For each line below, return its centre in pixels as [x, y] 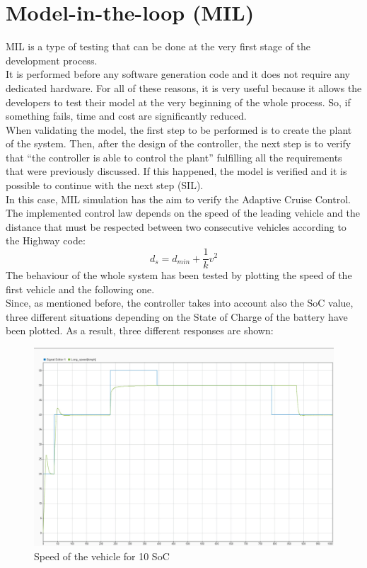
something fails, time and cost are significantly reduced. [126, 116]
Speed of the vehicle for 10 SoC [102, 556]
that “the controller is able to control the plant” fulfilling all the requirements [174, 157]
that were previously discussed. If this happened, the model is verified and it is [176, 171]
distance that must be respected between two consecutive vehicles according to [176, 226]
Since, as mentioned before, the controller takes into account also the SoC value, [180, 303]
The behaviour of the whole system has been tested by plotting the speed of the [179, 275]
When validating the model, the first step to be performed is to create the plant [179, 129]
